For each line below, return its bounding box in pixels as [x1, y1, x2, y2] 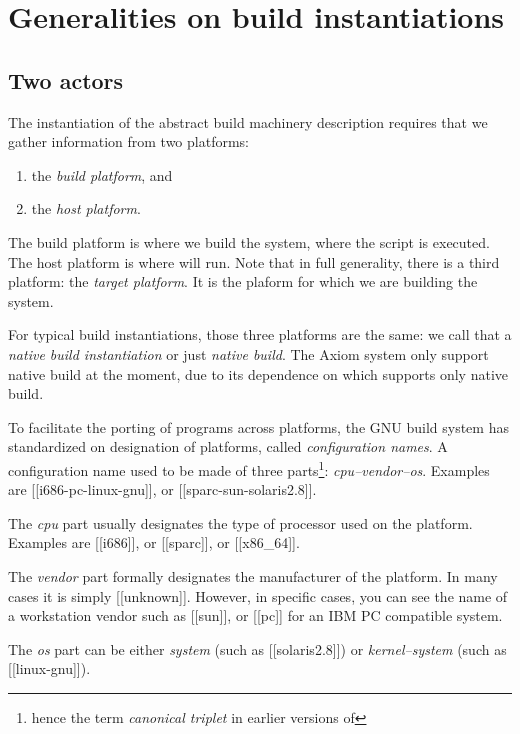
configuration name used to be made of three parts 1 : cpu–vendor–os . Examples [8, 456, 490, 480]
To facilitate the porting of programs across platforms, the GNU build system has [8, 416, 509, 437]
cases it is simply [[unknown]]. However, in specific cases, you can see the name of [8, 585, 508, 606]
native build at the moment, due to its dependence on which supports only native [8, 363, 509, 384]
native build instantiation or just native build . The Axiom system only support [8, 343, 489, 364]
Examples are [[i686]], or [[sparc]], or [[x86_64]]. [8, 532, 300, 553]
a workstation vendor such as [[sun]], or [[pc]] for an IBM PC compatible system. [8, 605, 503, 626]
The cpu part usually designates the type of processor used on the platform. [8, 512, 473, 533]
